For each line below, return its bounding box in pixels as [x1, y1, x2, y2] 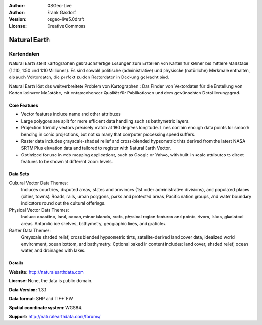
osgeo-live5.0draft [47, 16, 84, 22]
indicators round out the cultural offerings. [21, 200, 106, 206]
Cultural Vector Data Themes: [9, 180, 68, 186]
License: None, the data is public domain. [9, 278, 93, 284]
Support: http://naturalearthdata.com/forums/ [9, 313, 101, 319]
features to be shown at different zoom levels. [21, 159, 113, 165]
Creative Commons [47, 23, 86, 29]
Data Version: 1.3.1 [9, 287, 47, 293]
